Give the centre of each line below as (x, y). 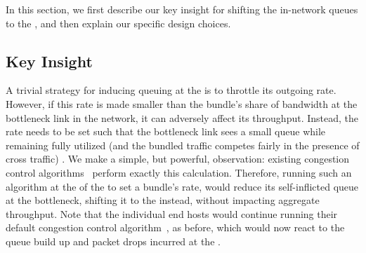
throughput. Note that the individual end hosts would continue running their (172, 213)
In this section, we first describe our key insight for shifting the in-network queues (182, 9)
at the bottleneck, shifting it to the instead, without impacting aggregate (163, 200)
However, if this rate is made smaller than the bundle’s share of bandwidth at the (182, 103)
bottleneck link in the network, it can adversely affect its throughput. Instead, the (182, 117)
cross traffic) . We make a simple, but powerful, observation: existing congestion (178, 159)
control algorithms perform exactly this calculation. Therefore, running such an (179, 172)
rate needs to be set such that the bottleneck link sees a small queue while (166, 131)
